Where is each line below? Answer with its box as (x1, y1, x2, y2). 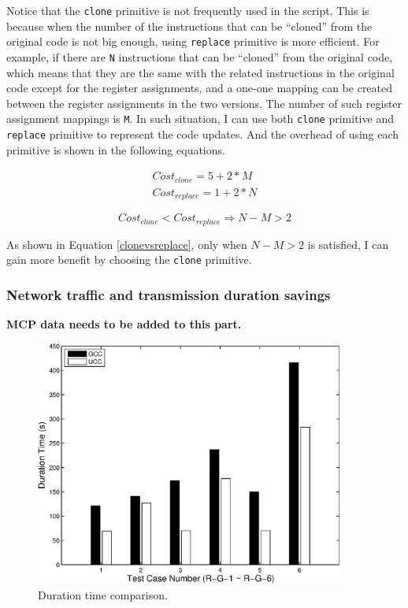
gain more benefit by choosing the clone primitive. (6, 251, 252, 268)
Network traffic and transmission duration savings (6, 284, 331, 304)
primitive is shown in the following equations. (6, 141, 225, 158)
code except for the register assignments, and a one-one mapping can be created (6, 80, 393, 96)
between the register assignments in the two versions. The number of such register (6, 95, 402, 111)
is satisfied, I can (307, 235, 389, 252)
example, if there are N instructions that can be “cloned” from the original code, (6, 48, 393, 65)
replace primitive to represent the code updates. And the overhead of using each (6, 126, 399, 142)
